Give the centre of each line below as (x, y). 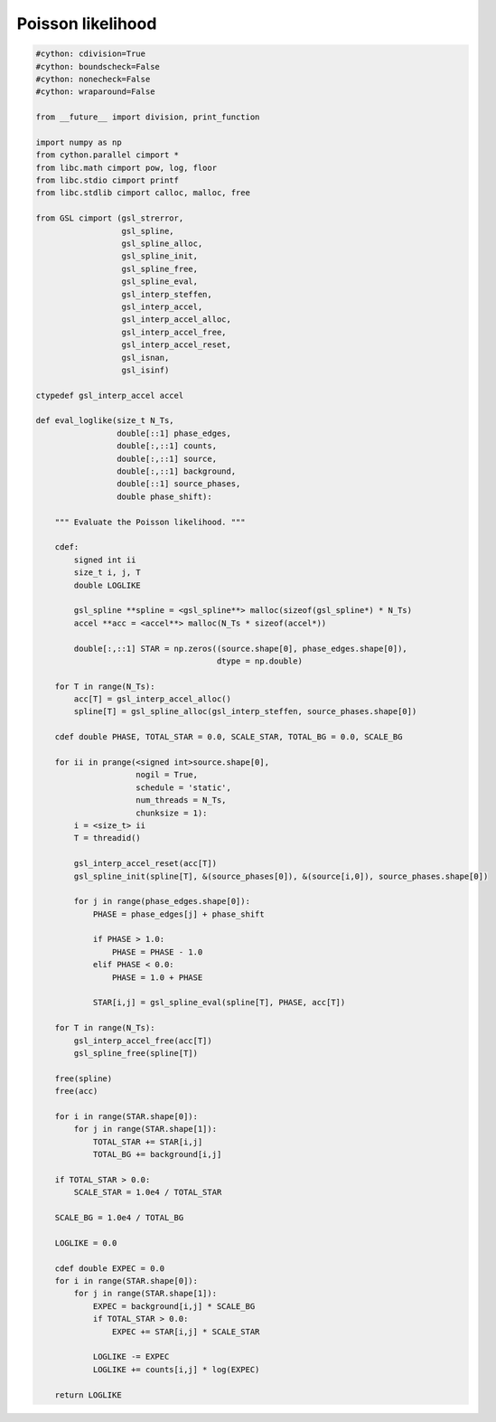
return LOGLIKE (88, 1395)
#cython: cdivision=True (91, 54)
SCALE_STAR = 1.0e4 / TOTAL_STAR (148, 1192)
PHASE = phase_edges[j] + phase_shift (179, 914)
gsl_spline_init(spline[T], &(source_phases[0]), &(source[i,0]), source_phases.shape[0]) (281, 876)
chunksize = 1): (172, 813)
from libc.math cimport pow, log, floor (126, 168)
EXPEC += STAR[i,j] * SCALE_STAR (186, 1332)
